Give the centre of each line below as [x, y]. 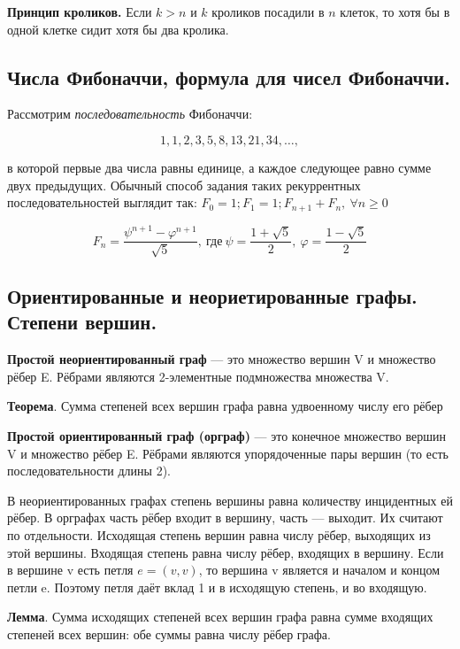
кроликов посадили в [268, 12]
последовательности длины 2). [89, 471]
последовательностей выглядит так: [102, 202]
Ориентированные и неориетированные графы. [212, 295]
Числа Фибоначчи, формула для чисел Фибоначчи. [229, 77]
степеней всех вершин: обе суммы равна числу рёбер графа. [169, 634]
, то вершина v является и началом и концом [319, 570]
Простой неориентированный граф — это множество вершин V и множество [222, 359]
